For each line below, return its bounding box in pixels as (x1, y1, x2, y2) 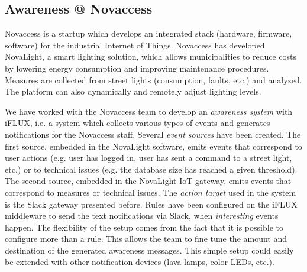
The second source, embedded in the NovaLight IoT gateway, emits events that (5, 174, 292, 187)
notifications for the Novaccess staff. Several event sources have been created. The (5, 128, 301, 140)
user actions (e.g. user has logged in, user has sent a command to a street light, (5, 151, 292, 164)
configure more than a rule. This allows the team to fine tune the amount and (5, 232, 287, 245)
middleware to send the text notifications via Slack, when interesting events (5, 209, 279, 222)
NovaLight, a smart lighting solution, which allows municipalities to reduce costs (5, 50, 297, 63)
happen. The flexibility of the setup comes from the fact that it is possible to (5, 221, 283, 233)
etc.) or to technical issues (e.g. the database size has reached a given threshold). (5, 163, 298, 175)
